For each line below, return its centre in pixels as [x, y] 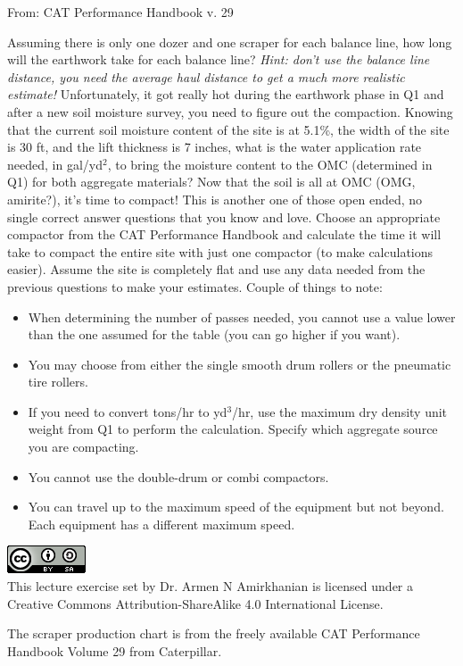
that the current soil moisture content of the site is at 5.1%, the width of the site [228, 129]
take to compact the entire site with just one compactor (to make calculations [220, 251]
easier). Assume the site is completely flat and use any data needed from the [216, 269]
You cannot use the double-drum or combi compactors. [178, 476]
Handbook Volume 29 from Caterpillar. [115, 650]
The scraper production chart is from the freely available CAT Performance [214, 633]
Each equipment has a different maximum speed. [161, 524]
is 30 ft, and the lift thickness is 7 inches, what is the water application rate [215, 147]
